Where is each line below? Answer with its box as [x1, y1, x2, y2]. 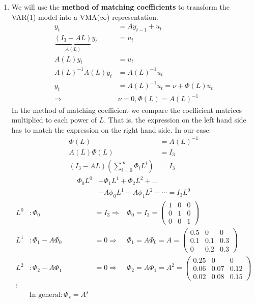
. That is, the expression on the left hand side [104, 114, 246, 125]
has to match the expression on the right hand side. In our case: [11, 124, 211, 135]
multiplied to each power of [11, 114, 97, 125]
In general [29, 291, 61, 299]
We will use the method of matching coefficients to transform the [11, 2, 230, 12]
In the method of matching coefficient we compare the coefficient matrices [11, 104, 242, 115]
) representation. [107, 11, 158, 22]
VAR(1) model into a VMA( [11, 11, 100, 22]
